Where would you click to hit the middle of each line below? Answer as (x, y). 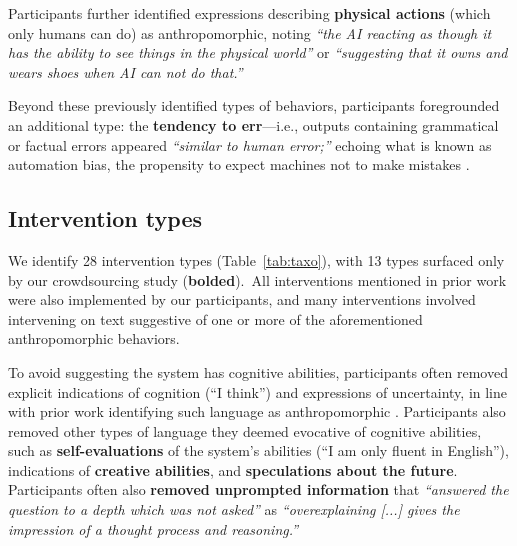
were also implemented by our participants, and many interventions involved (242, 299)
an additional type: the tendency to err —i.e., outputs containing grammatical (253, 124)
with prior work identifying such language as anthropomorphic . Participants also (257, 411)
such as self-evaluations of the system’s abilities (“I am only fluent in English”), (258, 450)
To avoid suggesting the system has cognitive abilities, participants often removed (258, 371)
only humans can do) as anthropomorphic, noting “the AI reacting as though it (250, 32)
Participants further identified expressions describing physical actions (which (249, 13)
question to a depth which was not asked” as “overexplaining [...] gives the (234, 509)
